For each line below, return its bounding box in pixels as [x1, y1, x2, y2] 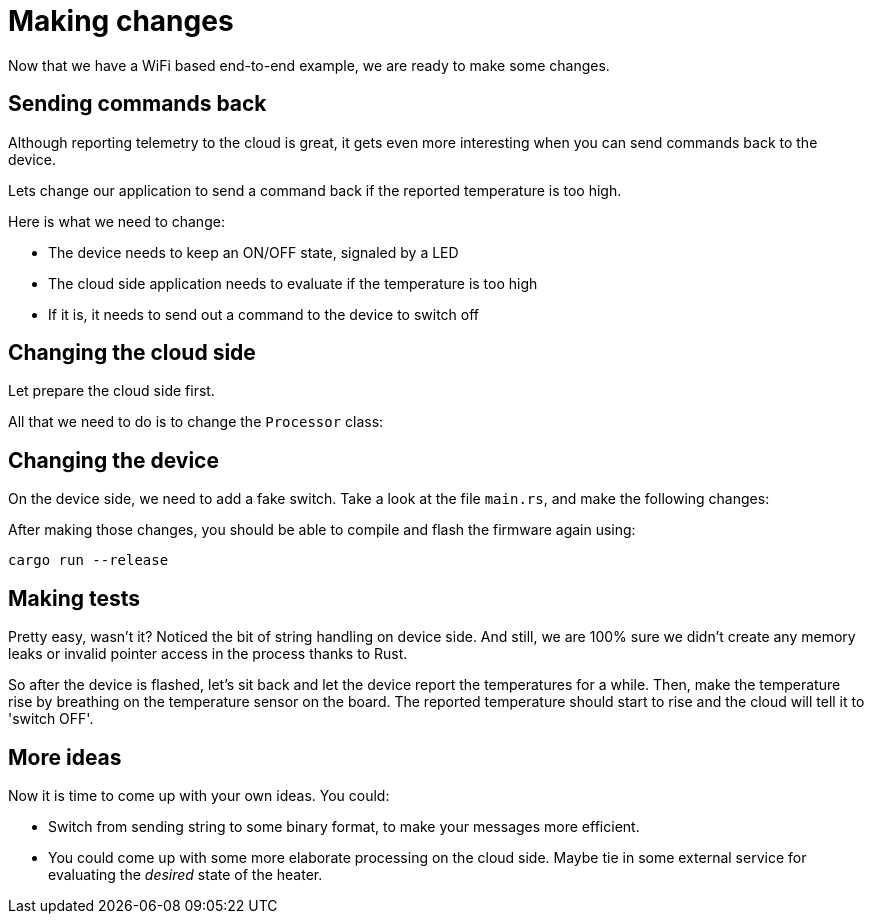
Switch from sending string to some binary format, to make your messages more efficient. [48, 817, 640, 835]
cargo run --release [8, 552, 169, 569]
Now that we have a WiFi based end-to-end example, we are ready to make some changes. [8, 56, 610, 74]
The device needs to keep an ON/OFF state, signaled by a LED [48, 243, 459, 261]
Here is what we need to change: [8, 212, 225, 230]
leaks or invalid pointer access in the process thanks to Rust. [8, 645, 408, 663]
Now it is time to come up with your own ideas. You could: [8, 786, 390, 804]
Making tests [8, 585, 140, 611]
